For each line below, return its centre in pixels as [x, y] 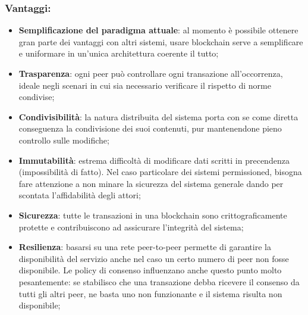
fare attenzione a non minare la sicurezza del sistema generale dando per [151, 183]
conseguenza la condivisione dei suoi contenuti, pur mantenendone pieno [150, 128]
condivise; [37, 97]
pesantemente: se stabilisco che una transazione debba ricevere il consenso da [159, 281]
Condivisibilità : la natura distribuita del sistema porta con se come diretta [158, 116]
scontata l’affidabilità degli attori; [80, 195]
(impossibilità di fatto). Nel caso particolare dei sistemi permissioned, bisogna [160, 172]
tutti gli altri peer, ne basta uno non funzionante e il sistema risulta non [150, 293]
